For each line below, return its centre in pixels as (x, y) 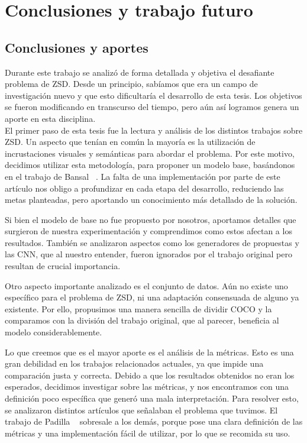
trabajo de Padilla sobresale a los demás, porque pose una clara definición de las (154, 421)
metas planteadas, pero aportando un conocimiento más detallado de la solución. (151, 200)
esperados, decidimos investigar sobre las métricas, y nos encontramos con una (147, 387)
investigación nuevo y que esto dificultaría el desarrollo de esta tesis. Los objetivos (153, 95)
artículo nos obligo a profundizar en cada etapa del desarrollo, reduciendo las (144, 188)
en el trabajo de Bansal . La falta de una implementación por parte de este (143, 176)
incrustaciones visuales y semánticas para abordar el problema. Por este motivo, (150, 153)
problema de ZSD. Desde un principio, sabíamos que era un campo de (131, 84)
